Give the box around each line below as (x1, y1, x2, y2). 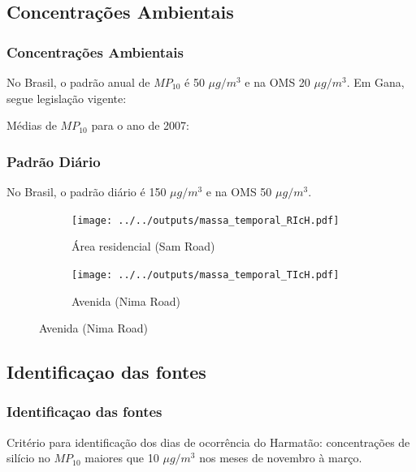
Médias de (6, 117, 57, 134)
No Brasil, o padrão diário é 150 (6, 183, 167, 200)
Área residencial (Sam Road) (71, 238, 215, 255)
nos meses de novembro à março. (199, 449, 362, 466)
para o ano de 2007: (91, 117, 190, 134)
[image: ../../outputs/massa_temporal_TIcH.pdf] (71, 268, 340, 281)
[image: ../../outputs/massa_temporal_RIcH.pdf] (71, 214, 340, 226)
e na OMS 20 (245, 74, 310, 90)
